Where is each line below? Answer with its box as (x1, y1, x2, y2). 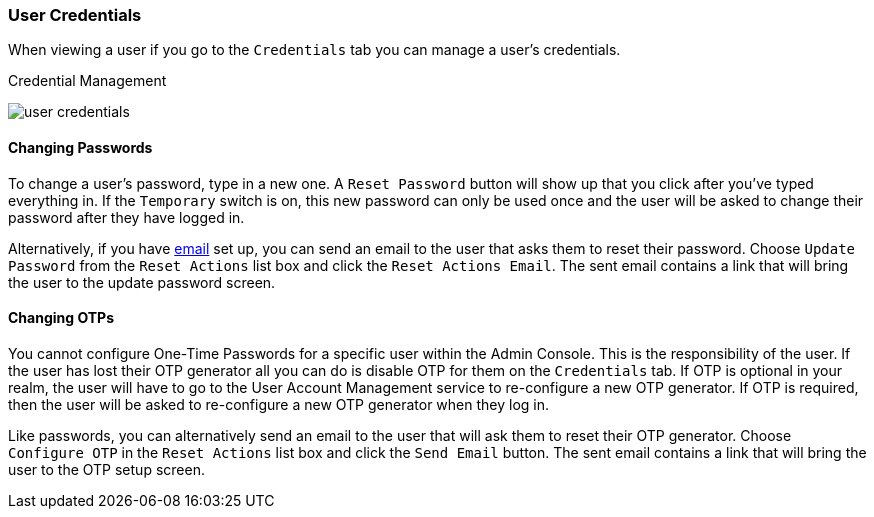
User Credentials (8, 5, 142, 25)
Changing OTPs (8, 309, 115, 327)
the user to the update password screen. (8, 273, 276, 291)
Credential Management (8, 72, 167, 90)
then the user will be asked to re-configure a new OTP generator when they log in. (8, 395, 550, 413)
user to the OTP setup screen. (8, 460, 205, 478)
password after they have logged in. (8, 208, 245, 226)
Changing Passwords (8, 138, 153, 156)
